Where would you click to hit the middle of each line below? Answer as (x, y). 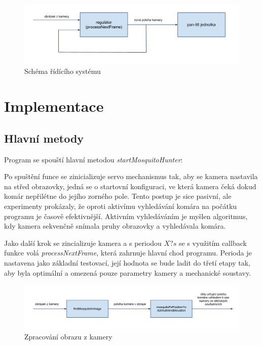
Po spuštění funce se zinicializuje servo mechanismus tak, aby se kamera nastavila (131, 176)
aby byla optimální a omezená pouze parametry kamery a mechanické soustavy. (128, 272)
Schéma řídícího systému (63, 71)
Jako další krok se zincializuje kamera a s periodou (83, 243)
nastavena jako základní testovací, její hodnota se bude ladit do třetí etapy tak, (127, 262)
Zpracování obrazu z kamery (68, 336)
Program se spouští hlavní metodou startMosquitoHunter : (93, 159)
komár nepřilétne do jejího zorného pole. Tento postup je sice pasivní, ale (118, 196)
